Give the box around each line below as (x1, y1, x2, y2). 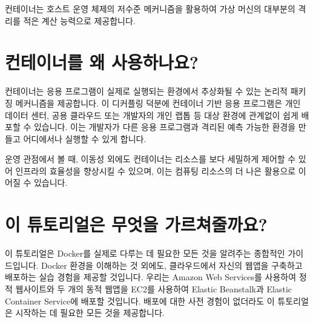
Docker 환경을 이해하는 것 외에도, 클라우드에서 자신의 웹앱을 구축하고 (41, 258, 303, 271)
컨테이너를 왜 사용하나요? (5, 50, 199, 74)
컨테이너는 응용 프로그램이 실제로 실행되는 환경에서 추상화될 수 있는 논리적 (5, 85, 288, 97)
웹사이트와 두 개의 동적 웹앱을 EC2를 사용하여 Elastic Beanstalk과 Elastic (15, 282, 292, 295)
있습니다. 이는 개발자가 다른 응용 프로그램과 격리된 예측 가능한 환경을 (33, 120, 296, 133)
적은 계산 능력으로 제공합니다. (23, 14, 136, 27)
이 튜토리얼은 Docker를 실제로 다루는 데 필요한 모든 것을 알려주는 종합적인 (5, 247, 285, 260)
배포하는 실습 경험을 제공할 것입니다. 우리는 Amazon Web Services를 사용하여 (5, 271, 297, 283)
